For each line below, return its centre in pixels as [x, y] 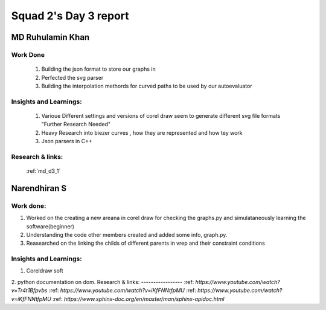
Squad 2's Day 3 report [70, 16]
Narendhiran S [39, 188]
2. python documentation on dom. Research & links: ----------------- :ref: [103, 282]
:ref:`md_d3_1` [43, 171]
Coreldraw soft [45, 271]
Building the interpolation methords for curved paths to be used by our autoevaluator [147, 86]
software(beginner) [50, 226]
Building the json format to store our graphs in [99, 69]
